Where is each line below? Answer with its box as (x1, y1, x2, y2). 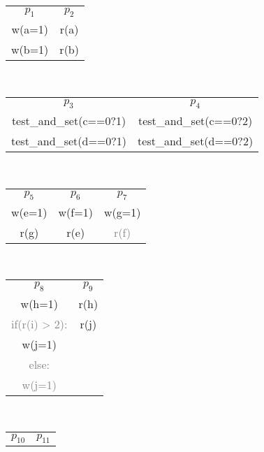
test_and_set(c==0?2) (138, 112, 253, 129)
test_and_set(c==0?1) (11, 112, 126, 129)
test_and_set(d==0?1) (11, 132, 127, 149)
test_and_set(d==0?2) (138, 132, 254, 149)
